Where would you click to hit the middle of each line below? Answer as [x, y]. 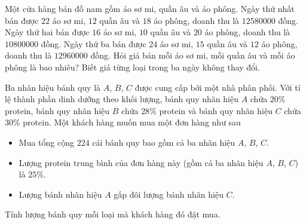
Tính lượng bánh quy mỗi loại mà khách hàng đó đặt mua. [113, 214]
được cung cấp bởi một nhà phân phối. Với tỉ [218, 87]
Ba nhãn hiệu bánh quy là [53, 87]
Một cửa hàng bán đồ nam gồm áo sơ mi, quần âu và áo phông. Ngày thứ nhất [150, 8]
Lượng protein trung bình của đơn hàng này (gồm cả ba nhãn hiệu [141, 162]
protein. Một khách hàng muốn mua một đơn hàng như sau [132, 122]
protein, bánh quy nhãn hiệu [57, 110]
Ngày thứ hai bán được [47, 32]
